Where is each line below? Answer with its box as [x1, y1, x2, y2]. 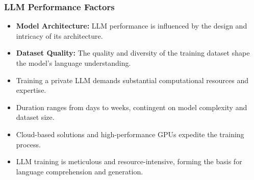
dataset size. [16, 112, 55, 122]
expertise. [16, 85, 46, 95]
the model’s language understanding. [16, 58, 131, 68]
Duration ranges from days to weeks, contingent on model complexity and [16, 101, 247, 112]
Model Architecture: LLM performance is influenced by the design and [16, 20, 247, 31]
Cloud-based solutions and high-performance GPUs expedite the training [16, 128, 244, 139]
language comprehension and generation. [16, 166, 143, 176]
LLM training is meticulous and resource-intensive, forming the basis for [16, 156, 242, 167]
